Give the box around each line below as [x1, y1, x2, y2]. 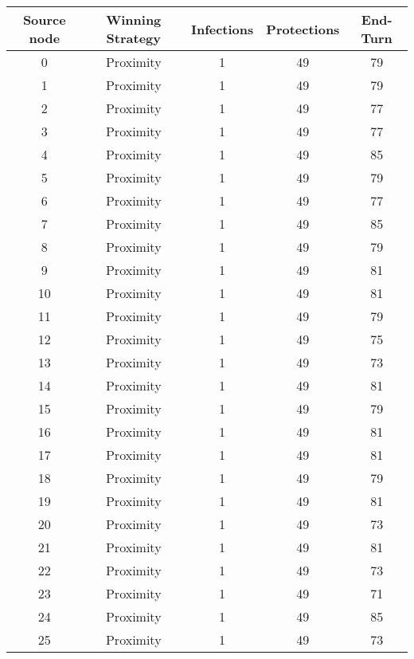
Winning [106, 10, 162, 29]
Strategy [106, 29, 161, 47]
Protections [266, 19, 340, 38]
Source [22, 10, 66, 29]
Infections [190, 19, 254, 38]
